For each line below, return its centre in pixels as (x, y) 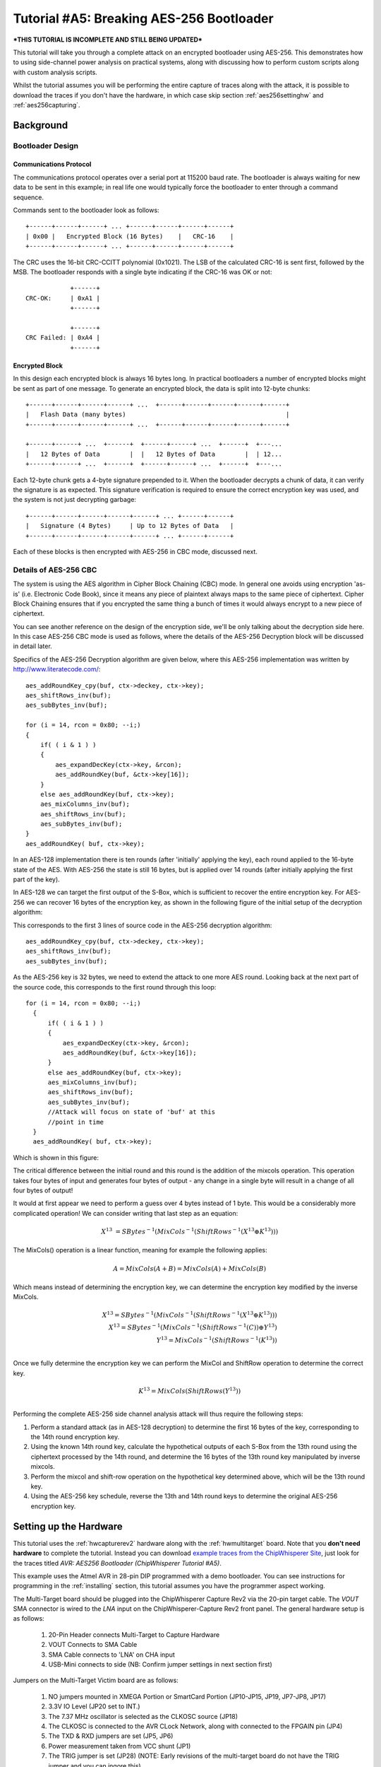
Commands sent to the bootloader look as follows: (86, 210)
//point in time (76, 1122)
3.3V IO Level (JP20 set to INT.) (94, 1706)
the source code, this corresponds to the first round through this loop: (115, 987)
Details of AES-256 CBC (55, 570)
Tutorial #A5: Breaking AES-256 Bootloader (144, 18)
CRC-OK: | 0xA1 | (63, 298)
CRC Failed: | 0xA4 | (63, 338)
